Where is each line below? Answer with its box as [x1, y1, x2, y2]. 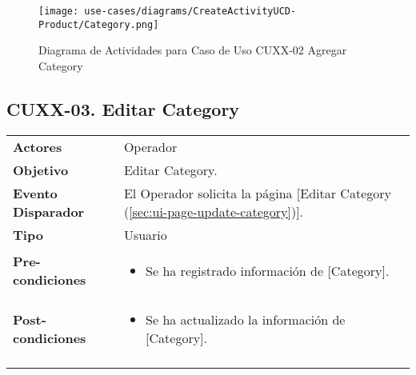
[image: [38, 6, 79, 17]
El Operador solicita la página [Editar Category [123, 183, 391, 202]
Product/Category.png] [38, 18, 159, 30]
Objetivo [13, 160, 69, 179]
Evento [13, 183, 58, 202]
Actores [13, 137, 62, 156]
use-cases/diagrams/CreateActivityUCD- [84, 6, 297, 17]
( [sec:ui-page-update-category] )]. [123, 201, 304, 221]
